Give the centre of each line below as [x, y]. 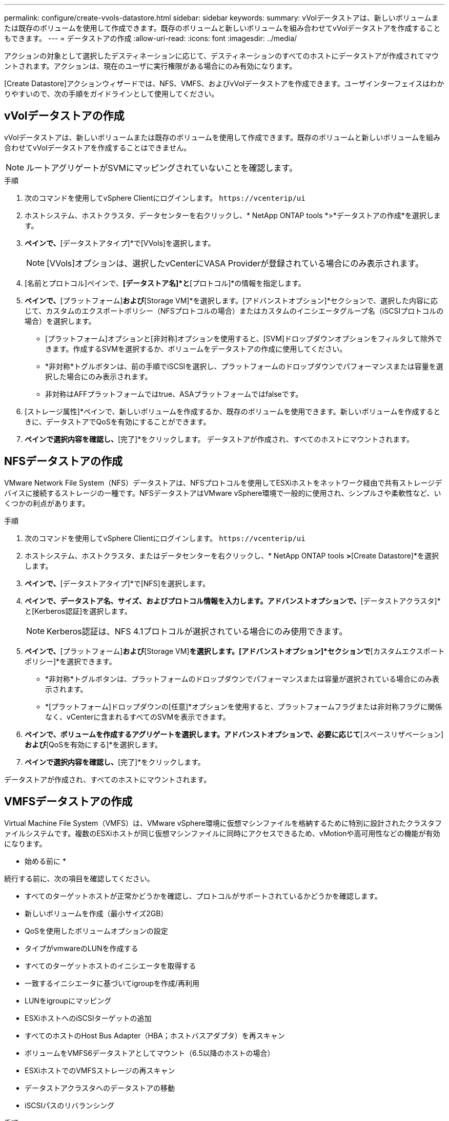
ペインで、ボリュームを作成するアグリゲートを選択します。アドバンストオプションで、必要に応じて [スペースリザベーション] [234, 734]
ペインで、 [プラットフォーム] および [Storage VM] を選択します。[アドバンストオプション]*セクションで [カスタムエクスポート [235, 651]
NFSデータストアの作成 [64, 461]
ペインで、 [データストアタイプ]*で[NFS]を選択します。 [117, 583]
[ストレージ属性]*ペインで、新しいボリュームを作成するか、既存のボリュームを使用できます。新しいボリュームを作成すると [233, 411]
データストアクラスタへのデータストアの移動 [100, 1088]
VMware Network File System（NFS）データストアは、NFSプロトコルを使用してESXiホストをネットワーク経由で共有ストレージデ [223, 482]
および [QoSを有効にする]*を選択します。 [94, 744]
